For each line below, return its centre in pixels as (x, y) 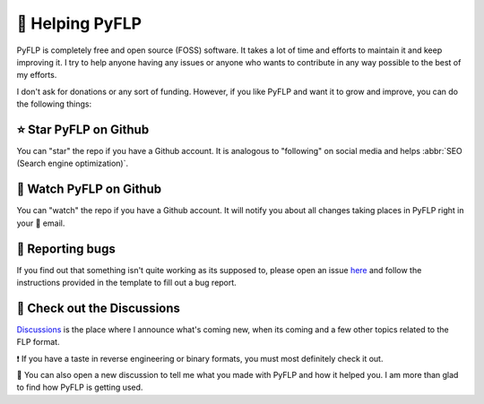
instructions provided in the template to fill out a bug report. (126, 283)
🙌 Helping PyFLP (79, 23)
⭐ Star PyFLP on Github (83, 129)
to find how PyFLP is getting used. (80, 387)
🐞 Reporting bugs (66, 249)
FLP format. (38, 342)
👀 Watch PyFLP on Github (89, 189)
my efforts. (37, 75)
